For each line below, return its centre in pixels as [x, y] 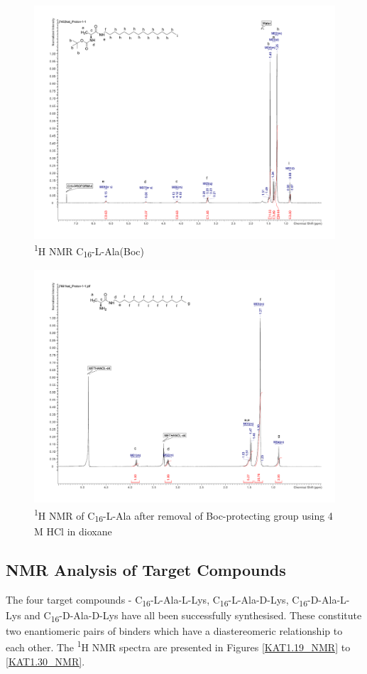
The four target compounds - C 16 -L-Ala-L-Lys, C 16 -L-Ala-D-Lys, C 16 [157, 600]
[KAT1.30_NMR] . [45, 661]
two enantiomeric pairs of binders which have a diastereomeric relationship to [174, 630]
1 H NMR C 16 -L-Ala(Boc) [89, 251]
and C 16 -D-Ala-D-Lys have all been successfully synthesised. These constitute [193, 616]
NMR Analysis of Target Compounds [146, 569]
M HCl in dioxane [73, 531]
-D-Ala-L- [328, 599]
